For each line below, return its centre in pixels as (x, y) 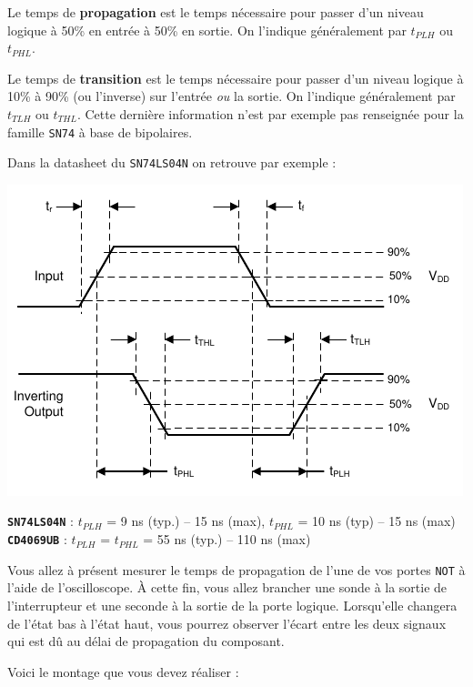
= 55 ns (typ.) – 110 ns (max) (227, 539)
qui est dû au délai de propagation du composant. (146, 641)
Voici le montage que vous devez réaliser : (123, 671)
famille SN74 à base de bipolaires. (100, 131)
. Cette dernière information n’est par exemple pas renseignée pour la (270, 113)
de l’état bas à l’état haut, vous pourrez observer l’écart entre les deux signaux (227, 623)
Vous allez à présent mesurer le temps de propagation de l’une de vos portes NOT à (236, 569)
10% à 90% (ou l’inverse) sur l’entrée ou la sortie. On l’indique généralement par (231, 96)
